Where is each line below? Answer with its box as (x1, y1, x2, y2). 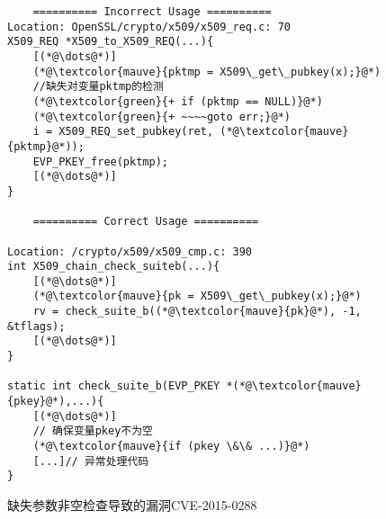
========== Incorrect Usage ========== (32, 5, 272, 18)
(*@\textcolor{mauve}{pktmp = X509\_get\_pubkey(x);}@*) (32, 65, 382, 78)
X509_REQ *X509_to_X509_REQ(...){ (7, 35, 214, 49)
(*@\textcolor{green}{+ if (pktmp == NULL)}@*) (32, 94, 323, 108)
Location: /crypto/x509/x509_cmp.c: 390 (7, 245, 253, 258)
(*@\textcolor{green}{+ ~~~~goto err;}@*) (32, 110, 291, 123)
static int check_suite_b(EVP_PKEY (7, 380, 220, 393)
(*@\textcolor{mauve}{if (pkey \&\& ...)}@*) (32, 440, 310, 453)
